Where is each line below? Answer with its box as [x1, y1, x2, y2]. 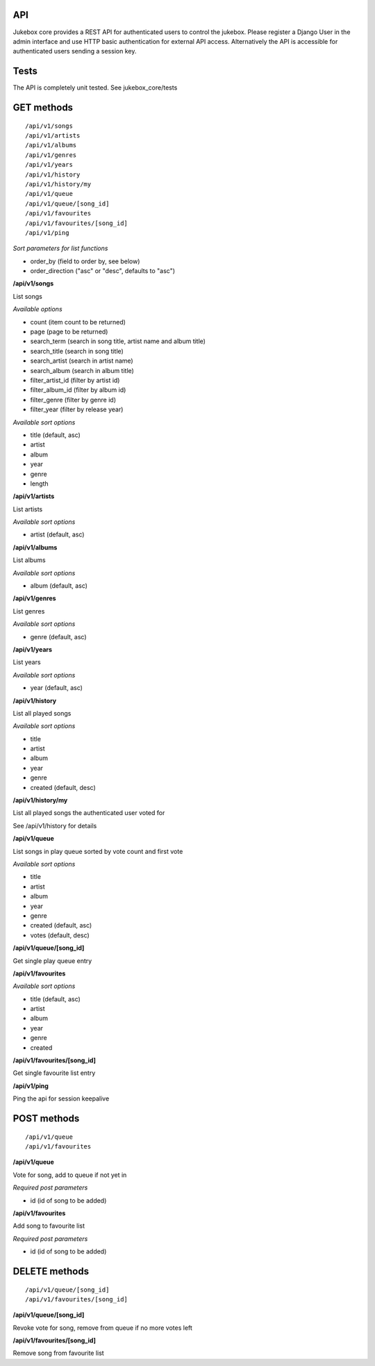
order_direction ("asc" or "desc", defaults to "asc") [30, 267, 176, 275]
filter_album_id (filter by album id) [30, 386, 126, 394]
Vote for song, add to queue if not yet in [12, 1171, 127, 1179]
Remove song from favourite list [12, 1349, 104, 1358]
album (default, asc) [30, 582, 88, 590]
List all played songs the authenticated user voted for [12, 809, 165, 817]
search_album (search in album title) [30, 366, 135, 375]
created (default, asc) [30, 921, 92, 930]
